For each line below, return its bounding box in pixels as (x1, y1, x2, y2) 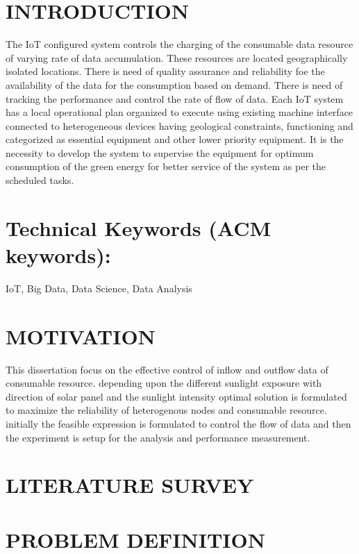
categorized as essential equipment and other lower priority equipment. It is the (6, 132, 344, 146)
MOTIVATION (6, 321, 156, 350)
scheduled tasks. (6, 173, 74, 187)
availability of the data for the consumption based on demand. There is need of (6, 77, 343, 92)
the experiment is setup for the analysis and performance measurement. (6, 430, 310, 444)
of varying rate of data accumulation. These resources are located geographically (6, 50, 348, 65)
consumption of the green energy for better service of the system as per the (6, 159, 326, 174)
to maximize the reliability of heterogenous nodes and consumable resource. (6, 403, 327, 417)
